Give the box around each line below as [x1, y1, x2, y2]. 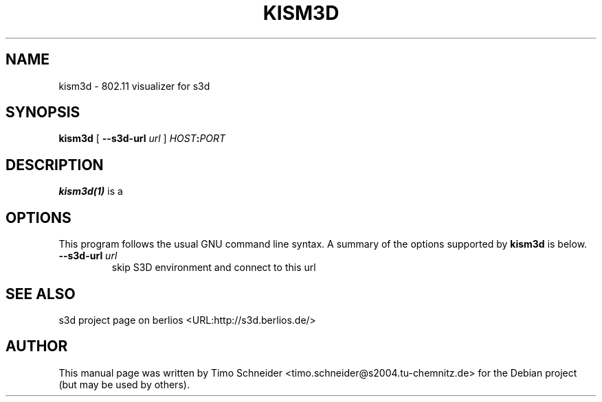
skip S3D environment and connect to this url [111, 261, 316, 274]
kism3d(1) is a [58, 185, 123, 198]
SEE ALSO [5, 285, 76, 303]
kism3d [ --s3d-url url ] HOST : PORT [58, 132, 226, 145]
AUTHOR [5, 338, 68, 355]
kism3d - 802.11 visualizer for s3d [58, 80, 210, 92]
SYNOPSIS [5, 104, 80, 121]
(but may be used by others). [58, 378, 190, 390]
